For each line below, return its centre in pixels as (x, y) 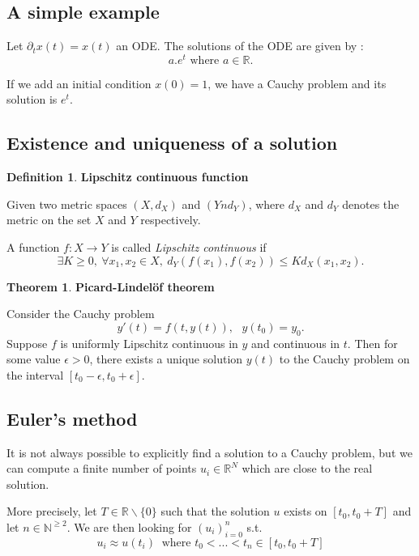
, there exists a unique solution (166, 359)
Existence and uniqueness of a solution (172, 143)
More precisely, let (52, 511)
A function (33, 247)
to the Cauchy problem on (344, 359)
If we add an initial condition (79, 83)
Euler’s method (72, 418)
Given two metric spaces (67, 204)
